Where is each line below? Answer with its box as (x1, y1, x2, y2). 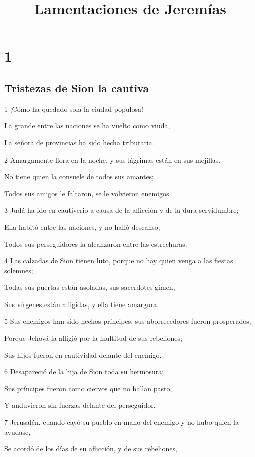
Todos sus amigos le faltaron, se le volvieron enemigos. (4, 188, 171, 198)
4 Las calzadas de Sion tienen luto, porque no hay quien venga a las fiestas (4, 255, 233, 266)
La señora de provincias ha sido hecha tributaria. (4, 137, 154, 147)
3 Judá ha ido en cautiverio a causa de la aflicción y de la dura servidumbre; (4, 205, 239, 215)
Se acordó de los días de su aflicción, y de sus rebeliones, (4, 443, 177, 454)
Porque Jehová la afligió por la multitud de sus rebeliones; (4, 333, 182, 343)
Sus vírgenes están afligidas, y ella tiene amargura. (4, 298, 159, 309)
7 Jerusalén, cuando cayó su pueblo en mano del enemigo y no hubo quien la (4, 417, 239, 427)
